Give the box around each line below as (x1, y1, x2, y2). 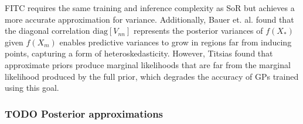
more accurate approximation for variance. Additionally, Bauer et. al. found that (5, 13, 294, 25)
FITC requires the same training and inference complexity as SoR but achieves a (5, 2, 295, 13)
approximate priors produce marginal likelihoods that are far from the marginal (5, 58, 291, 70)
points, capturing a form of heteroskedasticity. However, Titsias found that (5, 47, 273, 59)
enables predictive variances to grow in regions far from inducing (59, 36, 292, 48)
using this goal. (5, 82, 59, 94)
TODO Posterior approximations (5, 106, 164, 121)
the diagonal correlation (5, 24, 90, 37)
